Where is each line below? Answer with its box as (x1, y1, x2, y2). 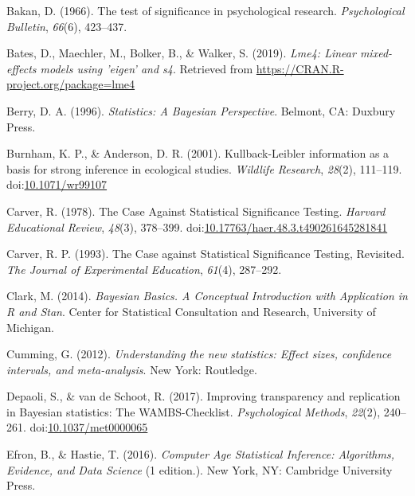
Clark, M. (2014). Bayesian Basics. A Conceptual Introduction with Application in (6, 287, 408, 304)
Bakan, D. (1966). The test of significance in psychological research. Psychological (6, 2, 405, 18)
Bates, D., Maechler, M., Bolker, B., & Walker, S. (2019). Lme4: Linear (6, 45, 356, 61)
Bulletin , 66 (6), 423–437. (6, 18, 127, 34)
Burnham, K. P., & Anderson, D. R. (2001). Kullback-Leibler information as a (6, 145, 390, 162)
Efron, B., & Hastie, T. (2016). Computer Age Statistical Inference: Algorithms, (6, 446, 394, 463)
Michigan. (6, 318, 54, 335)
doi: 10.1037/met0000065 (29, 419, 148, 435)
